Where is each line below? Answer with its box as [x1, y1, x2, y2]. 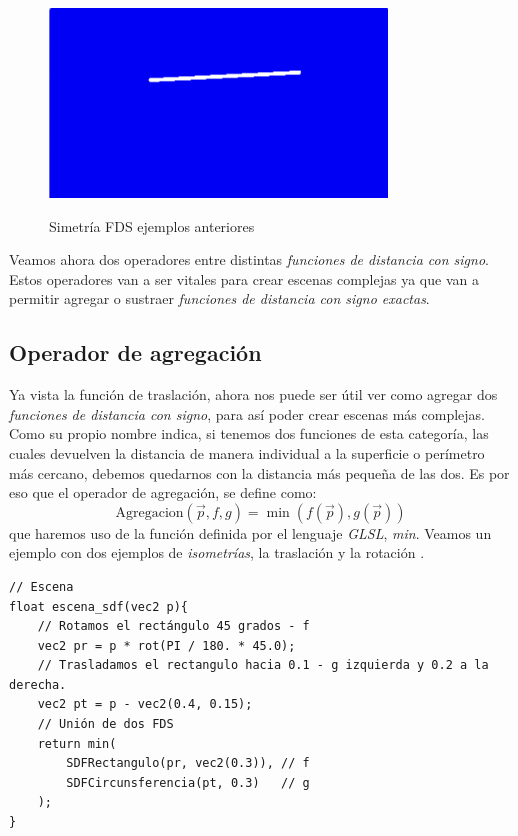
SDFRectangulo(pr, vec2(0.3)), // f [66, 756, 310, 771]
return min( [37, 736, 117, 751]
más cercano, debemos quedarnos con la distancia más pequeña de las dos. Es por [9, 462, 510, 483]
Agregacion [115, 505, 184, 520]
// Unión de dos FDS [37, 717, 174, 732]
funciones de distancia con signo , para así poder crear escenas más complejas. [9, 403, 486, 424]
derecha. [9, 677, 67, 692]
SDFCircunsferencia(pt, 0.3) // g [66, 775, 310, 790]
